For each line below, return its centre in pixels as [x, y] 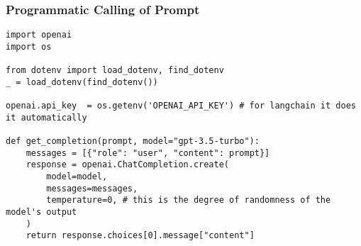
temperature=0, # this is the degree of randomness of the [189, 200]
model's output [41, 212]
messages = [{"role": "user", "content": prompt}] [148, 153]
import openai [39, 35]
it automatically [46, 117]
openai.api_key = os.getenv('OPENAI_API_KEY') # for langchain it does [181, 106]
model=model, [77, 177]
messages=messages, [92, 188]
